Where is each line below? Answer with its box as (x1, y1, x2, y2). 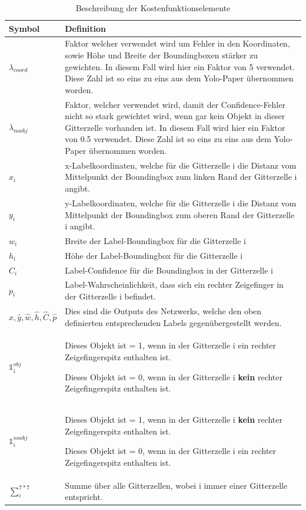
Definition (65, 22, 107, 34)
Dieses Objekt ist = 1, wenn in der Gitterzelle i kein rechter (65, 413, 282, 425)
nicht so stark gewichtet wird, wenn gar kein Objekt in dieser (65, 110, 285, 122)
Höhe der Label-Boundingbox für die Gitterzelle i (65, 249, 243, 261)
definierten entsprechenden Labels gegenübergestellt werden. (65, 316, 282, 328)
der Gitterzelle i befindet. (65, 290, 156, 302)
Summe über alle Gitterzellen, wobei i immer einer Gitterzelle (65, 479, 288, 491)
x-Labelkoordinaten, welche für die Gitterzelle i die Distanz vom (65, 159, 297, 171)
